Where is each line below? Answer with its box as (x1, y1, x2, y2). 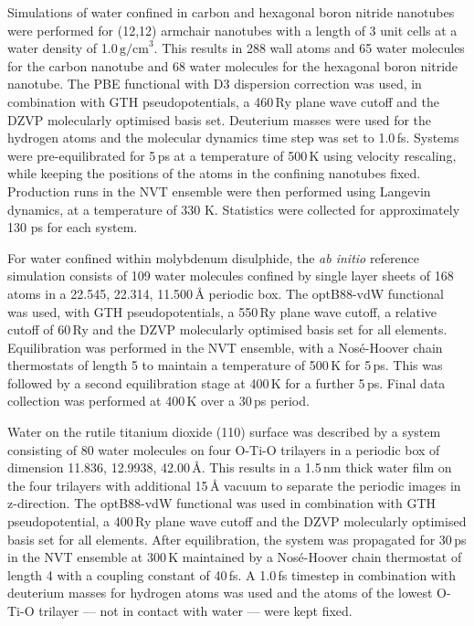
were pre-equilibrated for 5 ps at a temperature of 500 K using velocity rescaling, (7, 145, 457, 164)
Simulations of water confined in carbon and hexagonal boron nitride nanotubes (7, 3, 455, 21)
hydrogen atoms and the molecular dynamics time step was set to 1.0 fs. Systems (7, 128, 459, 147)
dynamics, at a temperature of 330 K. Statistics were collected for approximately (7, 199, 460, 218)
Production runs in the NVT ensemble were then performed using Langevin (7, 181, 431, 200)
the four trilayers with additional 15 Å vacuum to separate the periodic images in (7, 475, 461, 494)
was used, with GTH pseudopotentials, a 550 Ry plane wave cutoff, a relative (7, 302, 437, 321)
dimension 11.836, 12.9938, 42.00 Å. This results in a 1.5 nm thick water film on (7, 458, 452, 477)
